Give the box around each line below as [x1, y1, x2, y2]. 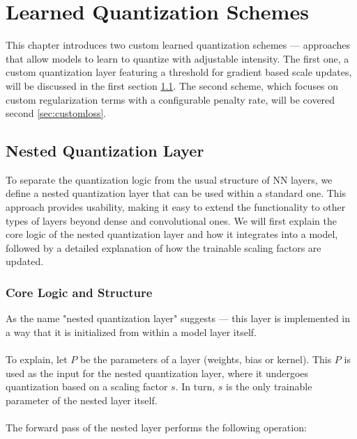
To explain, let [6, 352, 68, 367]
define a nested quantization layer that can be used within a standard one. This [6, 186, 347, 200]
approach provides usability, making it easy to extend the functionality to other [6, 200, 346, 214]
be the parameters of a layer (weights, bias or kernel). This [80, 352, 332, 367]
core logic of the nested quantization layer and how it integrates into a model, [6, 227, 338, 241]
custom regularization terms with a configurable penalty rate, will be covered [6, 92, 335, 106]
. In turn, [175, 379, 215, 394]
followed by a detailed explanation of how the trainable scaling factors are [6, 240, 321, 255]
